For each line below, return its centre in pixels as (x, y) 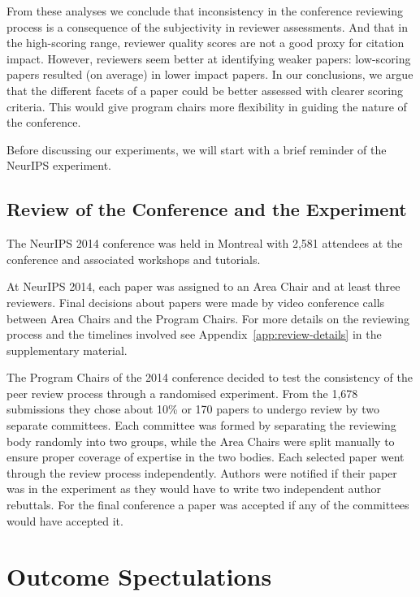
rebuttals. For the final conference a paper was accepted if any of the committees (208, 505)
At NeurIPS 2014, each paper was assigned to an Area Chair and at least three (204, 286)
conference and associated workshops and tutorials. (134, 259)
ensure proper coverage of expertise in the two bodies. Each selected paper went (206, 457)
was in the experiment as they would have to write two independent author (194, 489)
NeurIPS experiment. (59, 165)
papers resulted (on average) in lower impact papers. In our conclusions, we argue (210, 74)
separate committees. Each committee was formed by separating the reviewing (201, 425)
